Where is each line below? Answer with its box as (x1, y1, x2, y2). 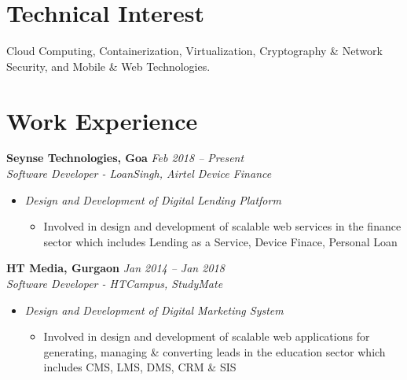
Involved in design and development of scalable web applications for (43, 328, 370, 345)
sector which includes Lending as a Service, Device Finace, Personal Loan (43, 233, 398, 249)
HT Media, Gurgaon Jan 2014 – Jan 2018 (6, 260, 225, 276)
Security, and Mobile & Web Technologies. (6, 57, 211, 74)
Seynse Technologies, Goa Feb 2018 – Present (6, 149, 244, 166)
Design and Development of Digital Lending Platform (24, 191, 281, 208)
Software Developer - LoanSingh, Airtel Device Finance (6, 165, 272, 182)
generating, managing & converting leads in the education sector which (43, 343, 386, 360)
